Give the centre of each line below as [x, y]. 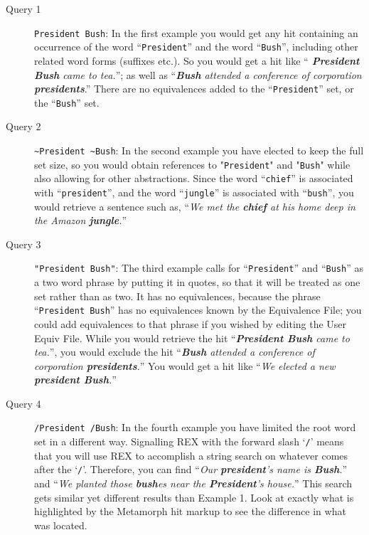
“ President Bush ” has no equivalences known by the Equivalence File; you [198, 310]
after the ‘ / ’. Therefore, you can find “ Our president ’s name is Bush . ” [191, 469]
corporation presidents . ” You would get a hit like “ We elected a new [185, 365]
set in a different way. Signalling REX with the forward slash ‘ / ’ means [189, 441]
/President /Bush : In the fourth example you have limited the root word [195, 427]
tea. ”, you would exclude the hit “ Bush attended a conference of [175, 352]
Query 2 [23, 126]
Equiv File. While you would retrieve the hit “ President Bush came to [192, 338]
